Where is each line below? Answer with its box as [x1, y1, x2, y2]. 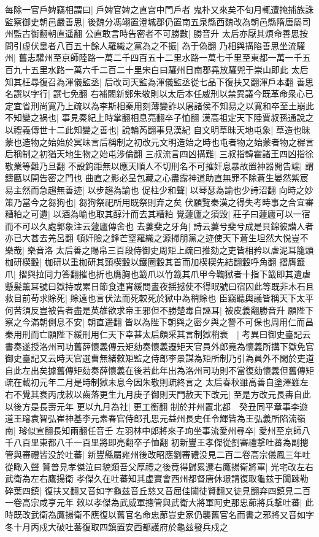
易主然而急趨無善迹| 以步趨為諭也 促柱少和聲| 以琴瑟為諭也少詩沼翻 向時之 [5, 183, 305, 196]
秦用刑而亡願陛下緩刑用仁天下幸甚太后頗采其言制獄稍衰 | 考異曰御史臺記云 [5, 328, 311, 341]
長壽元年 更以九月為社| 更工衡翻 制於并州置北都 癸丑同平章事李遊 [39, 400, 308, 412]
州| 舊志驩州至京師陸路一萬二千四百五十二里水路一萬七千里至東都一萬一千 [5, 51, 302, 64]
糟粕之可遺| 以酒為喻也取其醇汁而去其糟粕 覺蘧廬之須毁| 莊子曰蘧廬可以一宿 [5, 207, 310, 220]
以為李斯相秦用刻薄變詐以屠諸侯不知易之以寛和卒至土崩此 [82, 99, 314, 112]
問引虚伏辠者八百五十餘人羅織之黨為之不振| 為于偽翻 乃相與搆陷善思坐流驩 [5, 39, 306, 52]
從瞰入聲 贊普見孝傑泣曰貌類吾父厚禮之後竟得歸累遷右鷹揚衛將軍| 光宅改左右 [5, 460, 314, 473]
